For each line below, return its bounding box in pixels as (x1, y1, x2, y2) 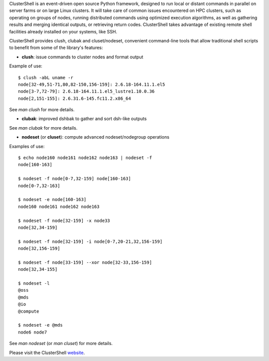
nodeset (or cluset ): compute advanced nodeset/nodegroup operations (21, 134, 169, 140)
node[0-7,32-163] (18, 182, 60, 188)
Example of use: (9, 63, 42, 69)
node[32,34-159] (18, 224, 58, 230)
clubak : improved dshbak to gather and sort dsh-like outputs (21, 116, 147, 122)
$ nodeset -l (18, 281, 50, 286)
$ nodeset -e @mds (18, 322, 63, 328)
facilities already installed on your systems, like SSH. (9, 28, 117, 34)
